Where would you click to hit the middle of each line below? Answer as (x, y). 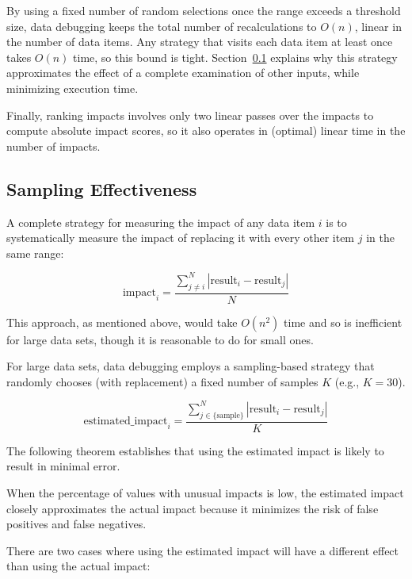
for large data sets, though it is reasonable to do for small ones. (160, 339)
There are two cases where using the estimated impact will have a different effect (203, 550)
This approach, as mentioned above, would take (122, 322)
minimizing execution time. (72, 88)
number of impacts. (53, 146)
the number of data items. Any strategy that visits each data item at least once (200, 42)
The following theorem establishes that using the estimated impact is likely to (195, 450)
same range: (35, 253)
